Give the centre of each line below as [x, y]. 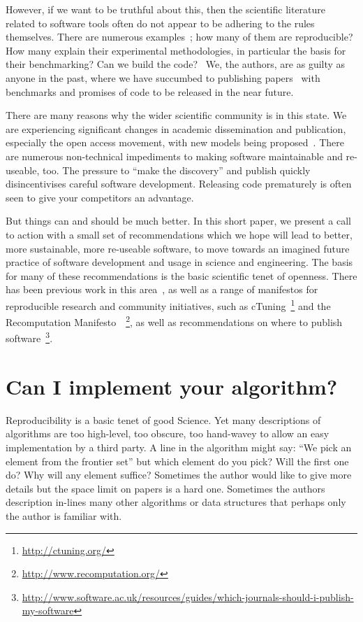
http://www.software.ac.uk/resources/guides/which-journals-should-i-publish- [188, 596]
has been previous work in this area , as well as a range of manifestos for [162, 289]
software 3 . [29, 337]
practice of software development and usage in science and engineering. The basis [179, 262]
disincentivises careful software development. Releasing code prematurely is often [179, 184]
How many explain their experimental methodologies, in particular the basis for [176, 50]
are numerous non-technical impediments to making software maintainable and [174, 156]
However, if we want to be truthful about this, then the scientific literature [166, 9]
